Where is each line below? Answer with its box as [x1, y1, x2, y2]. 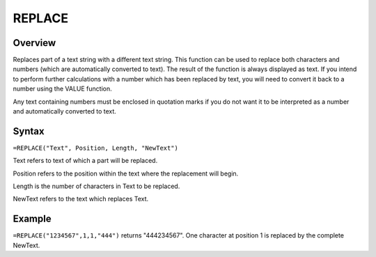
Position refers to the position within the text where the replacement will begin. [13, 169, 239, 178]
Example [13, 213, 52, 225]
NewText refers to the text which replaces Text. [13, 195, 149, 203]
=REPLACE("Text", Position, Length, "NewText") [13, 143, 179, 152]
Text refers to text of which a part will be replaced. [13, 157, 158, 165]
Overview [13, 37, 56, 49]
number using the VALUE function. [13, 84, 113, 93]
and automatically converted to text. [13, 107, 116, 116]
